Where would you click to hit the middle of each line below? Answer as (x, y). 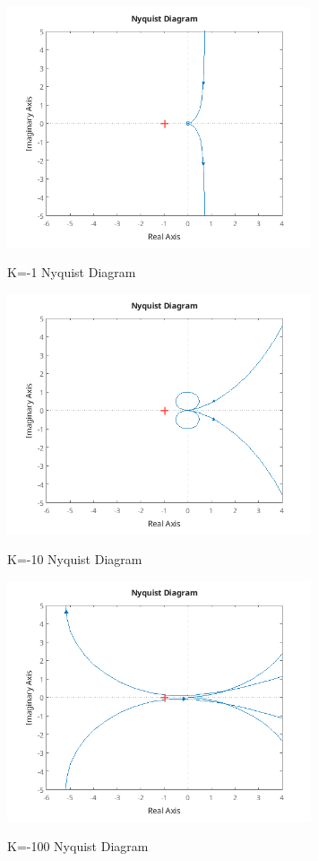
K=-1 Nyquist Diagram (72, 272)
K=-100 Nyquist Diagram (78, 846)
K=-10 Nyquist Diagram (75, 559)
